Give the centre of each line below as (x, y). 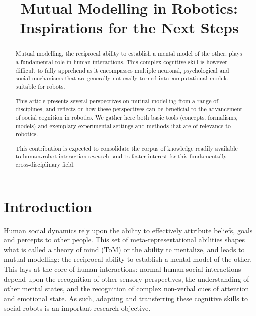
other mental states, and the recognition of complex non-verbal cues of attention (127, 288)
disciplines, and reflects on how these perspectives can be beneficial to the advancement (129, 109)
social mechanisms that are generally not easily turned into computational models (122, 78)
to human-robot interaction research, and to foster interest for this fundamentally (121, 156)
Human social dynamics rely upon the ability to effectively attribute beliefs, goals (128, 230)
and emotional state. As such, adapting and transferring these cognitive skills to (126, 298)
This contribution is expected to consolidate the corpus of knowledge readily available (127, 148)
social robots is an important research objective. (77, 308)
